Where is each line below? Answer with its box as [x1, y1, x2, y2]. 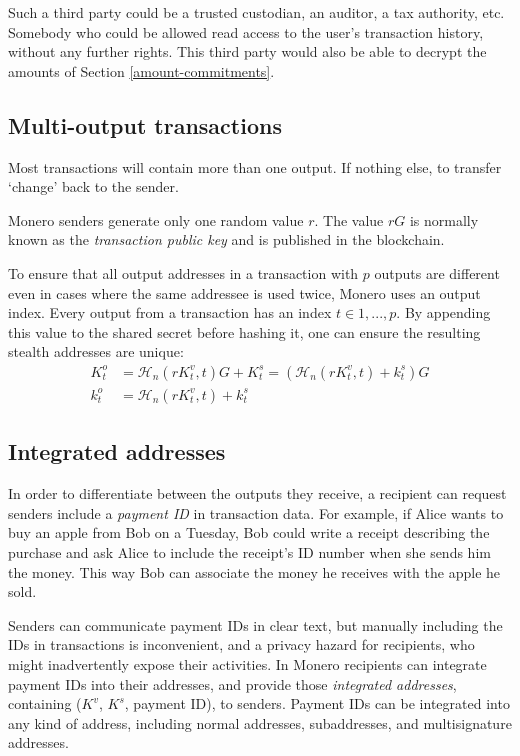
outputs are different [374, 262, 500, 283]
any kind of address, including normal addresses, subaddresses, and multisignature [8, 712, 512, 733]
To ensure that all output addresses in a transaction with [8, 262, 359, 283]
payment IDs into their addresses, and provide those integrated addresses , [8, 673, 457, 694]
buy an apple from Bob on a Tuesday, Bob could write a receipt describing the [8, 522, 490, 543]
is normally [409, 209, 479, 230]
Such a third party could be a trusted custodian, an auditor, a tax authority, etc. [8, 2, 505, 22]
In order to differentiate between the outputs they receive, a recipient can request [8, 483, 507, 504]
